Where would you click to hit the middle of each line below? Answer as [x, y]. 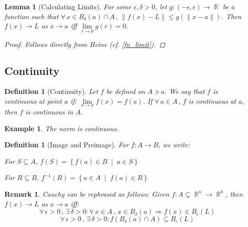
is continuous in [49, 112]
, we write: [174, 145]
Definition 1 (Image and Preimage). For [67, 145]
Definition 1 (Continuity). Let [51, 91]
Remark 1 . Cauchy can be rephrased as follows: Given [87, 193]
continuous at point [33, 101]
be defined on [126, 91]
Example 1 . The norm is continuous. [62, 128]
